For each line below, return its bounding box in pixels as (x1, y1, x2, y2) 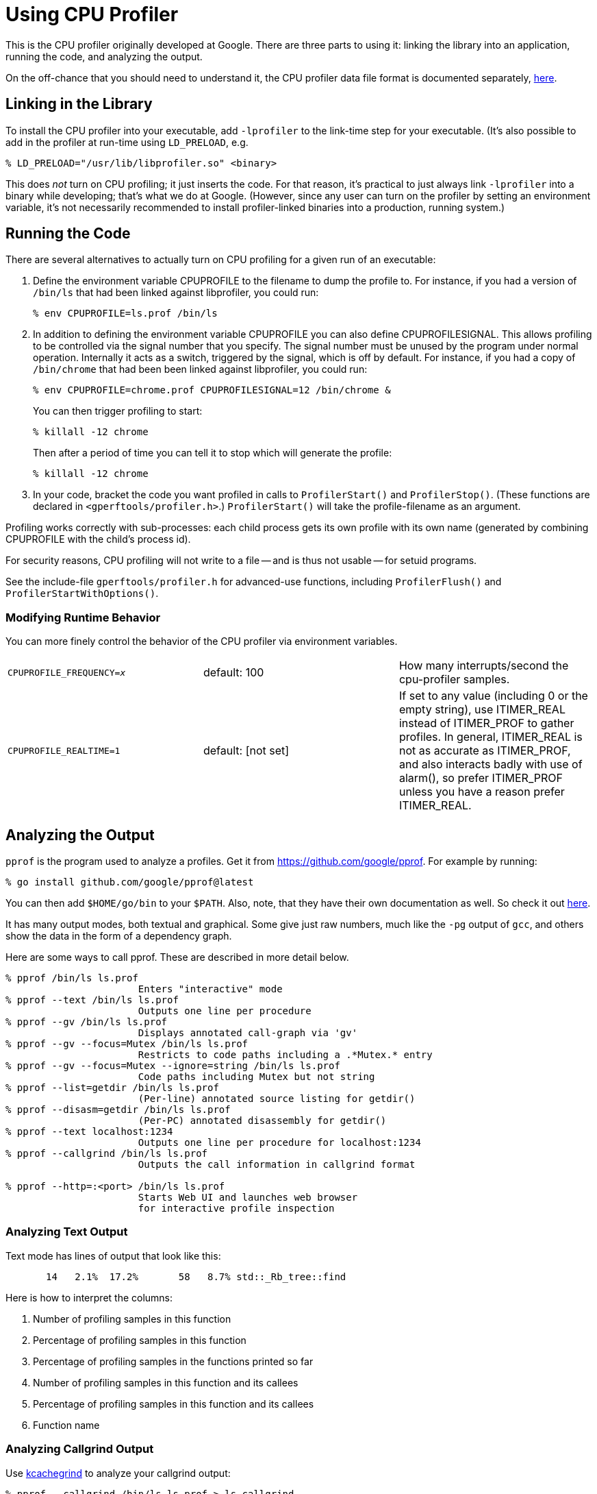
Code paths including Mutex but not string (138, 1071, 375, 1083)
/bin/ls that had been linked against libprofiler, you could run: (33, 286, 319, 299)
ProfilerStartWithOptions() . (5, 587, 159, 600)
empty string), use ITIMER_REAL (398, 702, 566, 717)
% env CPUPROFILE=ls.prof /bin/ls (33, 308, 218, 319)
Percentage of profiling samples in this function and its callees (33, 1397, 314, 1410)
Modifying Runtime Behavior (5, 610, 161, 624)
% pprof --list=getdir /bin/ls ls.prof (5, 1082, 219, 1094)
